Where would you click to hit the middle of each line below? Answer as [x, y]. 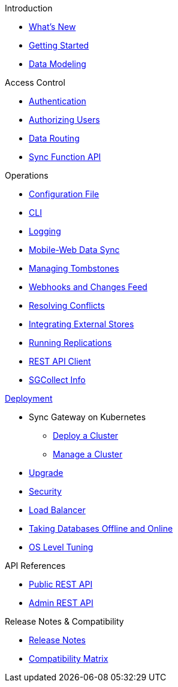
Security [45, 491]
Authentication [58, 101]
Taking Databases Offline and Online [101, 528]
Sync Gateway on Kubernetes [88, 417]
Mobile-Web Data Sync [74, 250]
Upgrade [46, 473]
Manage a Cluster [88, 454]
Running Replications [70, 343]
